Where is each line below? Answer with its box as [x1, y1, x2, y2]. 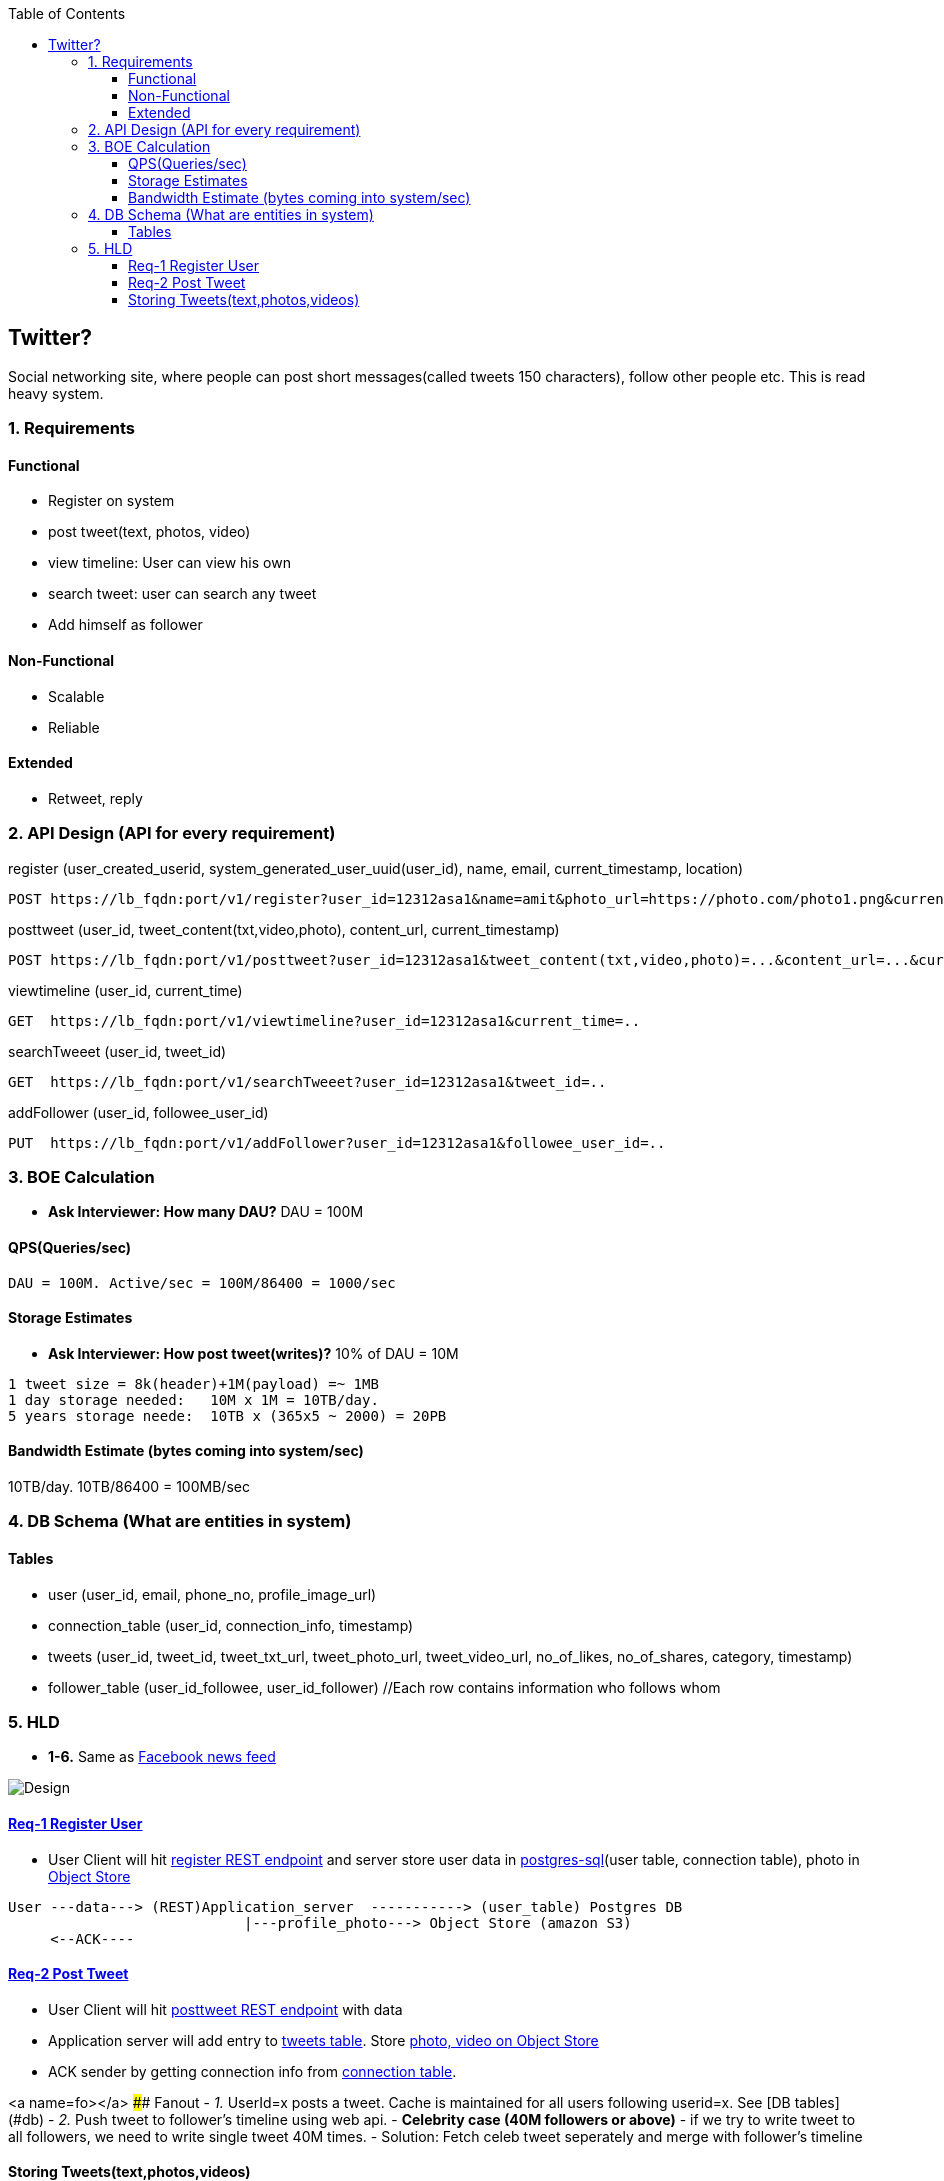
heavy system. [8, 384, 104, 402]
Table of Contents [8, 5, 126, 22]
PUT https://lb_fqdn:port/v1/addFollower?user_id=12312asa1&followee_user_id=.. [8, 1134, 666, 1151]
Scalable [48, 687, 105, 705]
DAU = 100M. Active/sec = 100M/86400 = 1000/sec [8, 1274, 396, 1291]
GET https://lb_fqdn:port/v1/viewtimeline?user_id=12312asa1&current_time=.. [8, 1012, 641, 1029]
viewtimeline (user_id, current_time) [8, 981, 243, 999]
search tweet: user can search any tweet [48, 585, 317, 603]
